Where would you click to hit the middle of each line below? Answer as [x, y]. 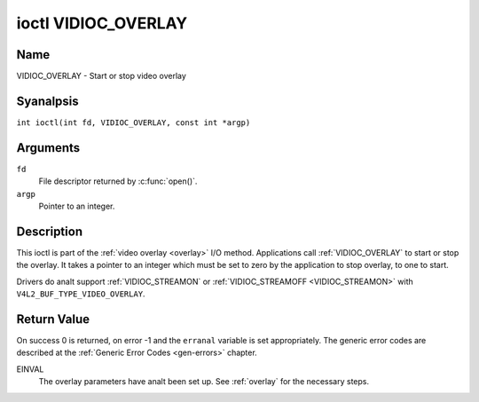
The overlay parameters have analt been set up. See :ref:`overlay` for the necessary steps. [204, 382]
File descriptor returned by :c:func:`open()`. [118, 181]
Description [50, 231]
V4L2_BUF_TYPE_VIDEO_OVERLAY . [81, 294]
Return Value [53, 319]
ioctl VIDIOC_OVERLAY [102, 23]
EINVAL [30, 369]
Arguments [48, 148]
